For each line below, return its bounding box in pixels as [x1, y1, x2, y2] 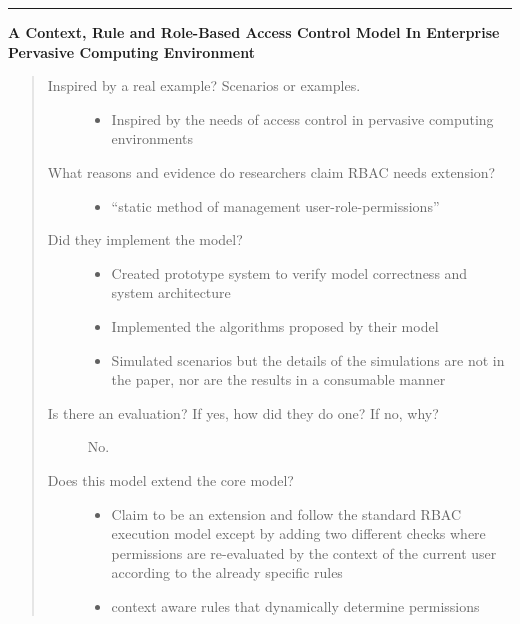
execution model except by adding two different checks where [111, 523, 486, 544]
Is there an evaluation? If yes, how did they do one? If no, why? [47, 402, 439, 423]
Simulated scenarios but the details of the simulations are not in [111, 349, 505, 370]
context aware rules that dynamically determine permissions [111, 595, 480, 616]
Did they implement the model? [47, 229, 243, 250]
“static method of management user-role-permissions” [111, 195, 440, 216]
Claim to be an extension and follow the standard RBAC [111, 503, 462, 524]
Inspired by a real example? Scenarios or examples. [47, 75, 361, 96]
